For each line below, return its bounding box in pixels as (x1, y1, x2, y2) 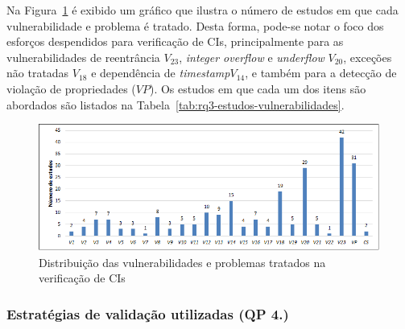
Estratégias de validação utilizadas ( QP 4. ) (6, 303, 289, 323)
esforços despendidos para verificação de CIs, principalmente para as (6, 33, 344, 50)
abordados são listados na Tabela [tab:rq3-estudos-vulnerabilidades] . (6, 96, 345, 113)
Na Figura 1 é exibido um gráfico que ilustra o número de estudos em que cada (6, 2, 399, 18)
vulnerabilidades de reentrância (6, 48, 160, 65)
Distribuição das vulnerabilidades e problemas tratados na (39, 253, 326, 270)
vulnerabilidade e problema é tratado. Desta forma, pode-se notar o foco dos (6, 17, 384, 34)
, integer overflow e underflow (179, 48, 324, 65)
